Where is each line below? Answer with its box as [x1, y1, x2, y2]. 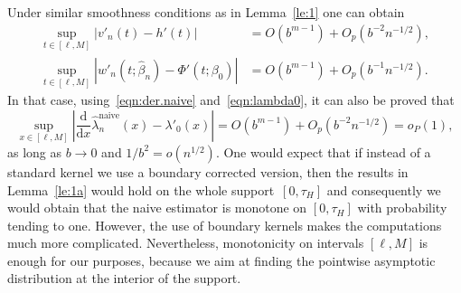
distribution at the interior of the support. [7, 269, 241, 288]
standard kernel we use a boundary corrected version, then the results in [7, 162, 409, 181]
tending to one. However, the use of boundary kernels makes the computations [7, 215, 442, 234]
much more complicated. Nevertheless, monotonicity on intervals [7, 233, 364, 252]
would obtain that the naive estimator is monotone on [7, 198, 307, 217]
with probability [357, 198, 447, 217]
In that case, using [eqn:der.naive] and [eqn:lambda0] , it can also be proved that [7, 90, 455, 109]
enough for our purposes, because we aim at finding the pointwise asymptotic [7, 250, 436, 269]
